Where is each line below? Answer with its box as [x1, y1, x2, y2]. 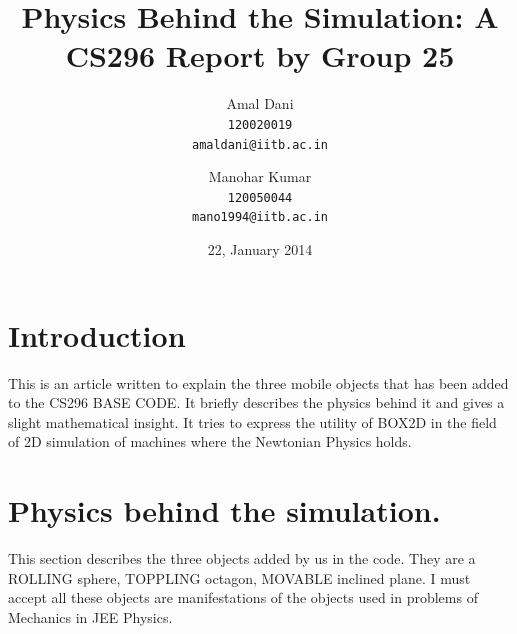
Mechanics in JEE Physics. [8, 606, 173, 627]
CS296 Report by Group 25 [65, 35, 455, 76]
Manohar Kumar [208, 166, 312, 187]
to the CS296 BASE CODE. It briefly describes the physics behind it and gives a [8, 392, 505, 413]
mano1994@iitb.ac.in [191, 210, 329, 225]
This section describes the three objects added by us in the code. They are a [8, 548, 476, 569]
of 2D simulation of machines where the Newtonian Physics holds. [8, 431, 412, 452]
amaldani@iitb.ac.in [191, 137, 329, 152]
